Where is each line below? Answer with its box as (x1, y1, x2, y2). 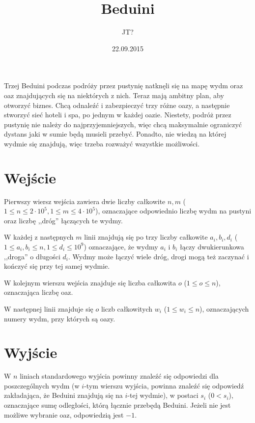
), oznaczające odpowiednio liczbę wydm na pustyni (95, 206, 252, 216)
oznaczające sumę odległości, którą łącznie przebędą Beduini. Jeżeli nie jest (4, 400, 231, 410)
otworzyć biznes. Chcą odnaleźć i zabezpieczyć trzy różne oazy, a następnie (4, 100, 230, 110)
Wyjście (4, 342, 57, 362)
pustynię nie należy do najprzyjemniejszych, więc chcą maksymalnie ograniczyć (4, 119, 242, 129)
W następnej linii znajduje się (4, 303, 93, 314)
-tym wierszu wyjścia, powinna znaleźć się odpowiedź (84, 380, 244, 390)
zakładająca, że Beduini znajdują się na (4, 390, 123, 400)
